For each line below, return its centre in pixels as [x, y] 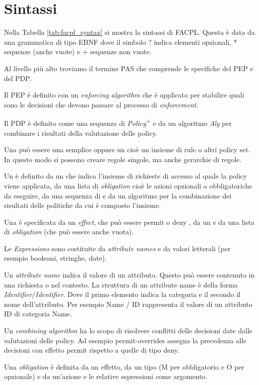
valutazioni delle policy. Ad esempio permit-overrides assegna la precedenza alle [125, 340]
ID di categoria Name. [38, 314]
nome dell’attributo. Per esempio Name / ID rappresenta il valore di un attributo [128, 304]
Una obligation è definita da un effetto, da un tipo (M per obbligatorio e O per [124, 366]
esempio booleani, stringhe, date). [56, 258]
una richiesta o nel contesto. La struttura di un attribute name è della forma [121, 284]
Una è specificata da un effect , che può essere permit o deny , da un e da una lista [129, 222]
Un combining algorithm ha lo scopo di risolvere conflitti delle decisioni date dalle [128, 331]
